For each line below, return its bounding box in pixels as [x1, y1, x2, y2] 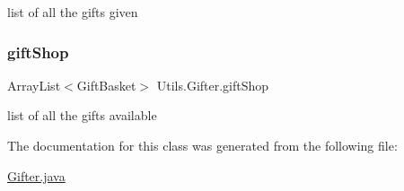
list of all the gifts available [7, 106, 157, 125]
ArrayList [7, 75, 61, 94]
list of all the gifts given [7, 3, 138, 21]
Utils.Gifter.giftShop [156, 75, 269, 94]
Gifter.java [7, 166, 66, 185]
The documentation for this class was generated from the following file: [7, 136, 398, 154]
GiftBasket [76, 75, 136, 94]
